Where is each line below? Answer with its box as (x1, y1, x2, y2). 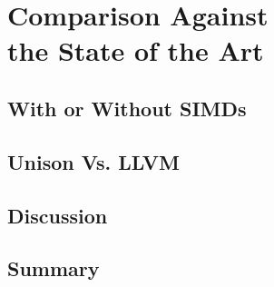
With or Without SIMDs (7, 94, 247, 122)
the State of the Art (7, 32, 264, 69)
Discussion (7, 201, 108, 229)
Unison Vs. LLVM (7, 147, 180, 175)
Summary (7, 254, 100, 282)
